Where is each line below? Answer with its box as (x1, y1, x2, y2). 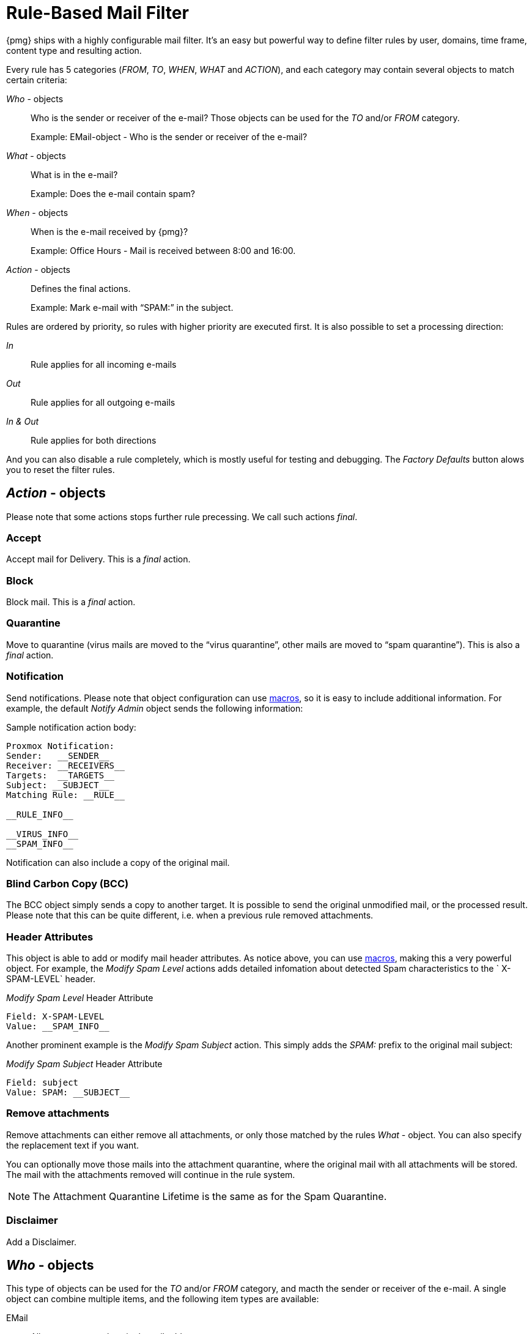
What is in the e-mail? (31, 169, 118, 180)
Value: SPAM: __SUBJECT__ (6, 1087, 130, 1098)
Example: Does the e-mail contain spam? (31, 188, 195, 199)
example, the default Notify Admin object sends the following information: (6, 702, 303, 714)
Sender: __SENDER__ (6, 750, 109, 761)
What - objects (6, 150, 66, 161)
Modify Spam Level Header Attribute (6, 993, 153, 1004)
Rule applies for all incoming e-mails (31, 359, 177, 370)
